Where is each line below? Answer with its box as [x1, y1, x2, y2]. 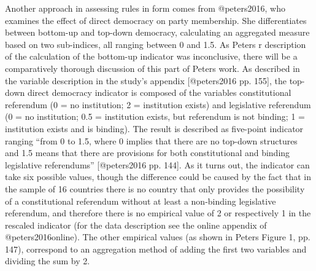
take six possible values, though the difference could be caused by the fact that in [5, 170, 311, 183]
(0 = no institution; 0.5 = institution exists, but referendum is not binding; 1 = [5, 110, 305, 123]
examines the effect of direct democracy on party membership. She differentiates [5, 14, 307, 26]
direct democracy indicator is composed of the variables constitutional [27, 86, 291, 99]
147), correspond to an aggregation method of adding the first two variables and [5, 242, 307, 255]
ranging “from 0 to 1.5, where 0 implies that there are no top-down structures [5, 134, 298, 147]
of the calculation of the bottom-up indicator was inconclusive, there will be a [5, 50, 298, 63]
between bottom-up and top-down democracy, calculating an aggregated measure [5, 26, 310, 39]
